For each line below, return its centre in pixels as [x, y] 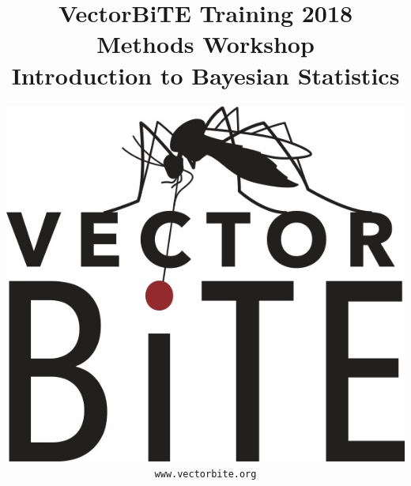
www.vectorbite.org [205, 474]
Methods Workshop [205, 44]
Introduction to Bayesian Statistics [205, 75]
